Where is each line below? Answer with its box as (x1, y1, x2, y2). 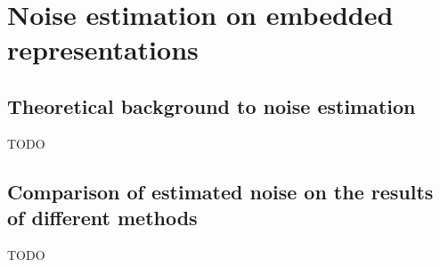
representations (7, 31, 199, 68)
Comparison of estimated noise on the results (7, 177, 434, 205)
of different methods (7, 204, 198, 231)
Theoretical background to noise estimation (7, 92, 416, 119)
